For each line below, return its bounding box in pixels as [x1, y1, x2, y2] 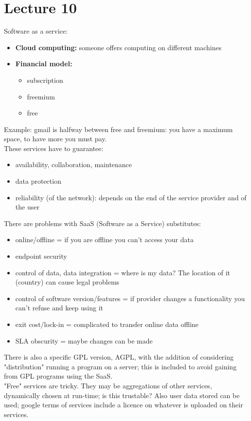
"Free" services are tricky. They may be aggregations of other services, [4, 380, 212, 390]
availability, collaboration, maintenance [15, 159, 132, 170]
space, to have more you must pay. [4, 134, 107, 144]
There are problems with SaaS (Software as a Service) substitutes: [4, 218, 201, 228]
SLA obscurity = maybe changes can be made [15, 335, 153, 345]
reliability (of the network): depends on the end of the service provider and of [15, 192, 247, 202]
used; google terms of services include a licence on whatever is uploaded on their [4, 400, 243, 410]
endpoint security [15, 251, 67, 261]
